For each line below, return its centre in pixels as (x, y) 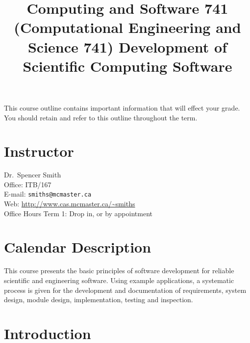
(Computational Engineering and (127, 27)
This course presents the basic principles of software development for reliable (119, 271)
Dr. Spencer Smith (33, 175)
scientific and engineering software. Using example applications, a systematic (119, 280)
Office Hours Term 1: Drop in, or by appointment (78, 213)
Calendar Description (78, 247)
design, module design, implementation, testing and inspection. (99, 300)
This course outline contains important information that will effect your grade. (122, 107)
